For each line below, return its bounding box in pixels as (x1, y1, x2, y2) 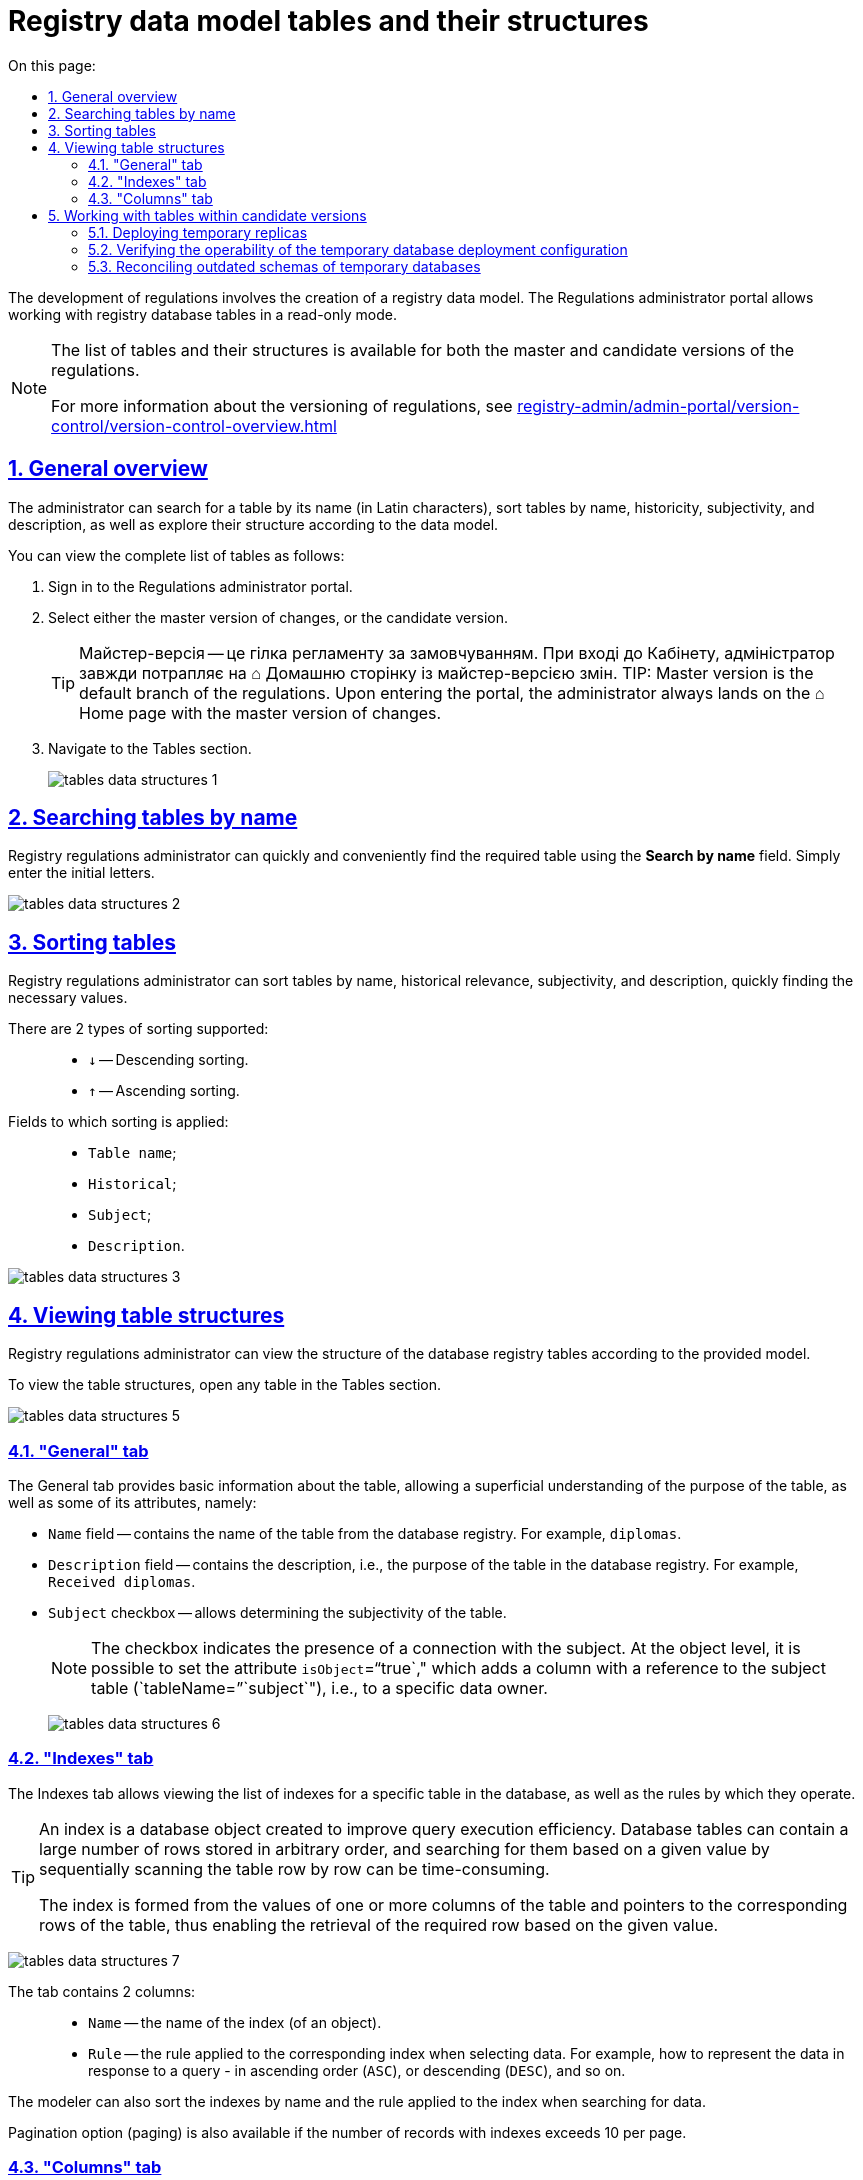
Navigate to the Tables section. (48, 739, 252, 757)
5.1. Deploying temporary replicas (88, 223, 308, 241)
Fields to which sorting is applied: (8, 1113, 229, 1131)
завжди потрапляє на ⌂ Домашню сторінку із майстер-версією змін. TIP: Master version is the (79, 662, 814, 683)
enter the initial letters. (8, 864, 155, 882)
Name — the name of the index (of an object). (88, 2013, 382, 2031)
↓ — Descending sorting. (88, 1051, 249, 1069)
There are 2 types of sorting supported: (8, 1020, 269, 1038)
